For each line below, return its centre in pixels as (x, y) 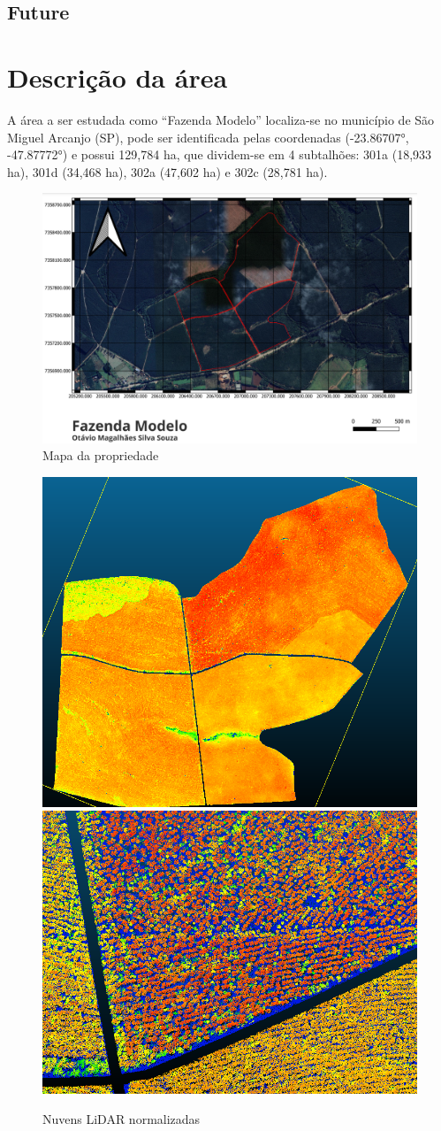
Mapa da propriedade (101, 455)
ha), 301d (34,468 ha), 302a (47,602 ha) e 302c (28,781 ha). (167, 171)
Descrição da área (118, 77)
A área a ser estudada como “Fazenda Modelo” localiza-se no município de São (221, 119)
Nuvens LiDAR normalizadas (122, 1119)
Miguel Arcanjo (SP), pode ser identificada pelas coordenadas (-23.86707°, (208, 137)
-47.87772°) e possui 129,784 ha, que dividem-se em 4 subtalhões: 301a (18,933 (220, 154)
